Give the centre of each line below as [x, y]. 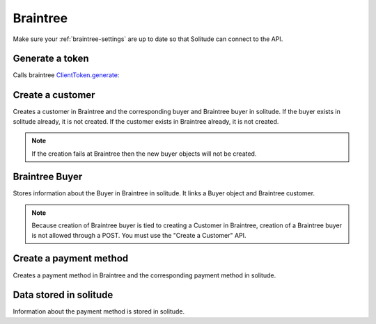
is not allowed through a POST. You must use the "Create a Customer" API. [139, 235]
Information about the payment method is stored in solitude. [99, 311]
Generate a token [51, 59]
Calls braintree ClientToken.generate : [66, 75]
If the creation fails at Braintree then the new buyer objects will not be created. [144, 154]
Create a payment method [71, 258]
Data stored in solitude [63, 295]
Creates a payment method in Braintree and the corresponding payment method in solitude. [144, 275]
